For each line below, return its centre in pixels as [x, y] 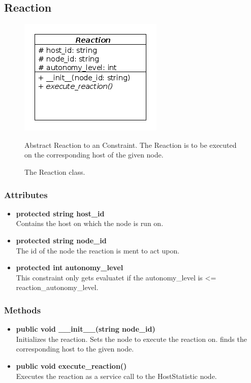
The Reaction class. [55, 171]
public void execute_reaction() [71, 365]
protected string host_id [60, 213]
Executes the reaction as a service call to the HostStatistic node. [116, 376]
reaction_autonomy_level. [57, 287]
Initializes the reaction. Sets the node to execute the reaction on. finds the [131, 339]
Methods [23, 310]
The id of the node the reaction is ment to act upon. [98, 250]
